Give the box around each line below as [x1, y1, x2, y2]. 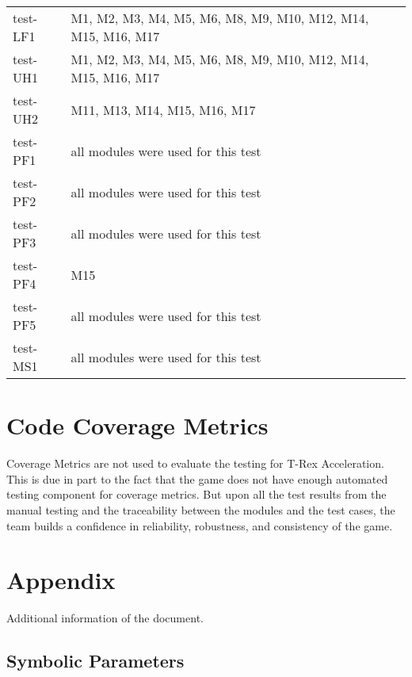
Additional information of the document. [6, 610, 204, 626]
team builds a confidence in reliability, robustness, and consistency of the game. [6, 517, 393, 534]
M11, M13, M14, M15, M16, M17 [71, 100, 256, 119]
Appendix [6, 564, 116, 596]
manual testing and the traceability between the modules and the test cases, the [6, 501, 395, 518]
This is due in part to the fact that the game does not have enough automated [6, 470, 388, 487]
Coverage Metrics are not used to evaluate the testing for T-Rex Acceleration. [6, 455, 384, 472]
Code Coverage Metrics [6, 409, 269, 442]
